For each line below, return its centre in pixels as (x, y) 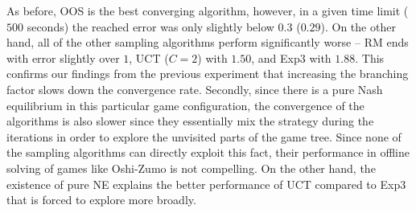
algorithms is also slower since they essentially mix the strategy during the (190, 121)
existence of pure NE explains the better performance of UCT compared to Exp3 (206, 184)
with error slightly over (63, 57)
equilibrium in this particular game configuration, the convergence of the (185, 105)
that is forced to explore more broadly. (101, 200)
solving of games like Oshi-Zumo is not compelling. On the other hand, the (191, 168)
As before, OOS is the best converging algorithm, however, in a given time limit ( (208, 10)
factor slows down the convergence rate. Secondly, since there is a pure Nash (195, 89)
